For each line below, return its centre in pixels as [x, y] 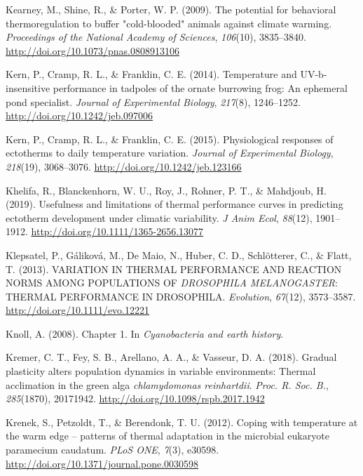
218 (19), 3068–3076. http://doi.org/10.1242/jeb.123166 [124, 166]
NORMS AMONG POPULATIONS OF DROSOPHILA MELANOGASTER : [172, 283]
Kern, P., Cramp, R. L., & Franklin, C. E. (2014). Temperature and [151, 74]
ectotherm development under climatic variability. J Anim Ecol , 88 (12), [159, 217]
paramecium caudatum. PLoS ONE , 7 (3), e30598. [112, 450]
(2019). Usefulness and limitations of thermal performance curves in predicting [174, 204]
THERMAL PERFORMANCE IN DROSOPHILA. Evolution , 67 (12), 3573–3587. [181, 296]
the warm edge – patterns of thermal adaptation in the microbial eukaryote [167, 436]
